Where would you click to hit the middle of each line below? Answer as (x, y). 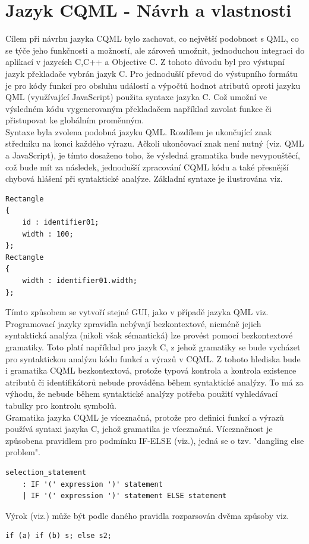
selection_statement (46, 472)
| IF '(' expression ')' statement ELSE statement (124, 496)
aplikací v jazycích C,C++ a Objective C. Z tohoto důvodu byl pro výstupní (145, 62)
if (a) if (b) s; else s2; (59, 536)
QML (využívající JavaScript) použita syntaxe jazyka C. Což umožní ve (136, 97)
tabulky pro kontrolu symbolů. (61, 405)
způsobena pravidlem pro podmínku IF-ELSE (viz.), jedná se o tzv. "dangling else (155, 440)
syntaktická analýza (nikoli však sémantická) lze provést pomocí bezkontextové (149, 335)
